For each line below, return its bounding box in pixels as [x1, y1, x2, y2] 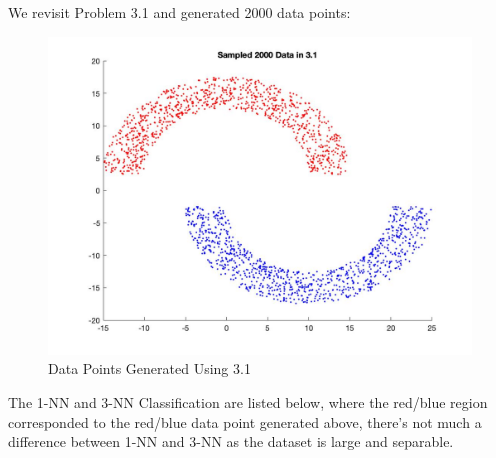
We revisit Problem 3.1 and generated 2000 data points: [8, 2, 351, 23]
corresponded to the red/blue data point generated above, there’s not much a [8, 411, 482, 432]
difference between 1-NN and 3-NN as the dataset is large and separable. [8, 431, 454, 452]
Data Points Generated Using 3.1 [48, 358, 251, 379]
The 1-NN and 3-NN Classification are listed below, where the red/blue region [8, 391, 488, 412]
